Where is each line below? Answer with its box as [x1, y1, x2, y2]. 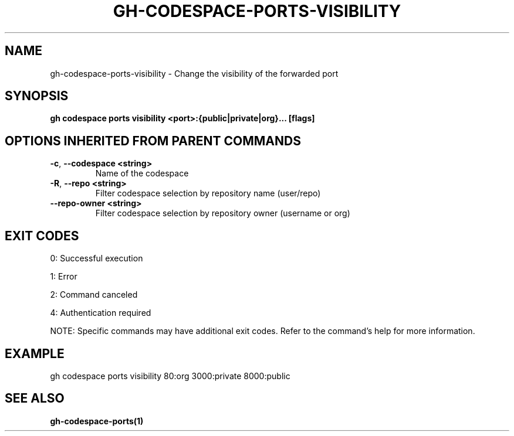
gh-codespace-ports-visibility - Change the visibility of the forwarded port [50, 68, 339, 79]
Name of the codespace [95, 168, 189, 179]
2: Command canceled [50, 289, 138, 300]
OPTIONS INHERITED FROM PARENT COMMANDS [5, 133, 301, 148]
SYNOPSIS [5, 88, 69, 104]
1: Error [50, 271, 77, 282]
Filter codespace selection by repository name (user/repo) [95, 188, 321, 199]
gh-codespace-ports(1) [50, 415, 144, 426]
